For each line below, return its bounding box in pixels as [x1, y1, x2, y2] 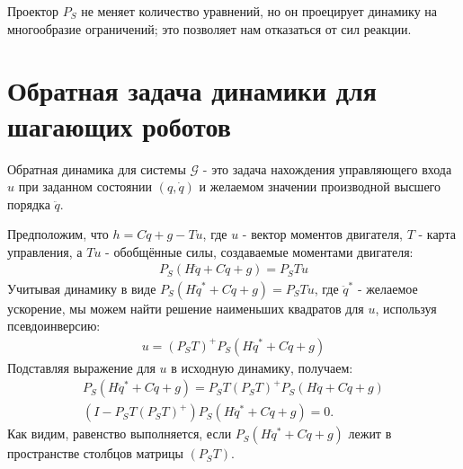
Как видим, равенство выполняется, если [7, 424, 232, 443]
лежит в [348, 424, 392, 443]
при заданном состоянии [18, 177, 153, 196]
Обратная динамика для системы [7, 159, 186, 178]
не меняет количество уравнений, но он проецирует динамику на [81, 2, 438, 20]
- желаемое [357, 279, 418, 297]
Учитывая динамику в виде [7, 279, 156, 297]
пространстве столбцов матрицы [7, 444, 183, 463]
